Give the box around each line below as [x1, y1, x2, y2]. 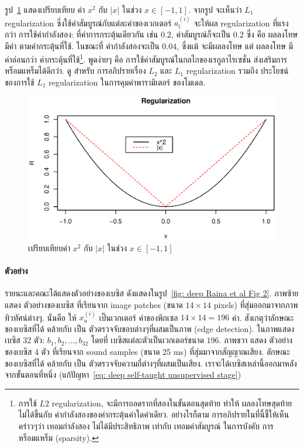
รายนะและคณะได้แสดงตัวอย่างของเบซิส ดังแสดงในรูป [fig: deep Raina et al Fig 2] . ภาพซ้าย [5, 287, 299, 299]
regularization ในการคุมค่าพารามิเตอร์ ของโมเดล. [49, 76, 206, 88]
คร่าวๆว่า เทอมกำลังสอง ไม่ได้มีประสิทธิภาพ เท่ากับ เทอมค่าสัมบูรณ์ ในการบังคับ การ [18, 420, 274, 432]
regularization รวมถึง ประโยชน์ [186, 64, 289, 77]
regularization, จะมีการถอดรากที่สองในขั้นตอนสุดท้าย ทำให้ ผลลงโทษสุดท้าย [51, 396, 292, 409]
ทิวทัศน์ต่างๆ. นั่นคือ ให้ [5, 311, 77, 323]
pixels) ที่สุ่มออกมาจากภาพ [213, 298, 298, 310]
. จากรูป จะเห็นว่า [188, 4, 242, 15]
